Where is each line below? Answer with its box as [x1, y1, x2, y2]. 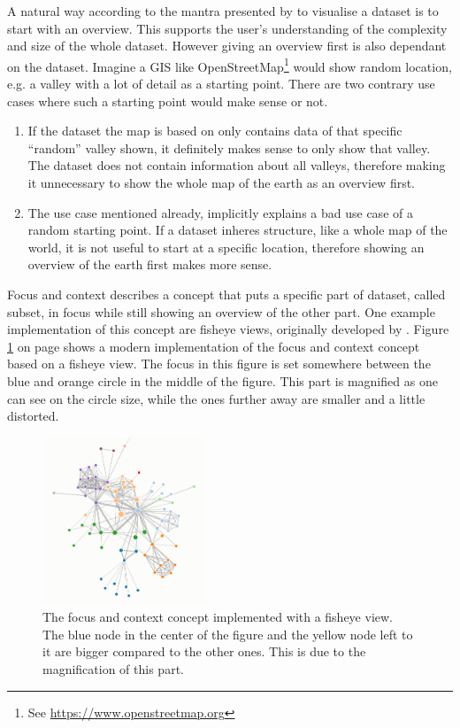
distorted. [7, 407, 59, 425]
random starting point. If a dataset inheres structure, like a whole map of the [27, 221, 448, 239]
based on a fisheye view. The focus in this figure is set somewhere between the [7, 354, 431, 373]
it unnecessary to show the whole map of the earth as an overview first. [27, 174, 416, 191]
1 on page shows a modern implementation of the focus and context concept [7, 337, 420, 355]
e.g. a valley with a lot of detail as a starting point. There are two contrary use [7, 74, 435, 93]
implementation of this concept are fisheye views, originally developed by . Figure [7, 320, 449, 338]
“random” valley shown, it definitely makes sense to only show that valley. [27, 138, 431, 157]
